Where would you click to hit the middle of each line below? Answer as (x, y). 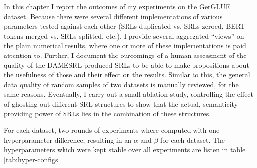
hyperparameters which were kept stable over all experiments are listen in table (125, 149)
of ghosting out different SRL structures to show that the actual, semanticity (121, 103)
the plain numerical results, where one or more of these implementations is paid (125, 45)
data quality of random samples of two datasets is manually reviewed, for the (121, 84)
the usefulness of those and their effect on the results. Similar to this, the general (127, 75)
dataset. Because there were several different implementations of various (113, 16)
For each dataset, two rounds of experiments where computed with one (112, 130)
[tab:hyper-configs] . (33, 159)
